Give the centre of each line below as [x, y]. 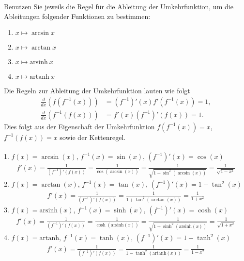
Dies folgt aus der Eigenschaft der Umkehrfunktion [79, 126]
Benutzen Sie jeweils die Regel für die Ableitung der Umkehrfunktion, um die [119, 6]
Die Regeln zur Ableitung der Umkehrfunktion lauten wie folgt [97, 91]
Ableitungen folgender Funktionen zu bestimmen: [77, 16]
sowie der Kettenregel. [93, 137]
